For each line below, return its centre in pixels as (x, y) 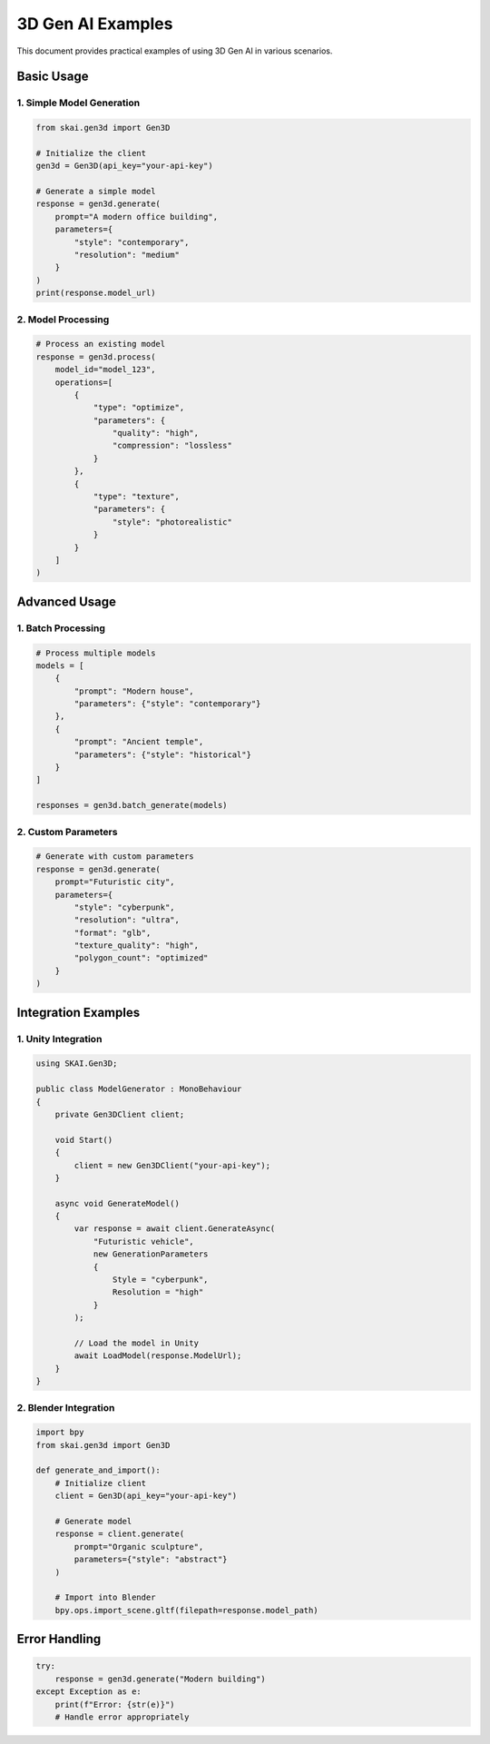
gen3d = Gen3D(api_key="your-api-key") (124, 166)
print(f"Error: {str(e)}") (115, 1704)
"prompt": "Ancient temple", (139, 742)
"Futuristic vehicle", (143, 1241)
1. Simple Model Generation (78, 103)
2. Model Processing (63, 320)
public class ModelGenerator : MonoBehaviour (139, 1089)
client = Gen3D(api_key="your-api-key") (146, 1496)
